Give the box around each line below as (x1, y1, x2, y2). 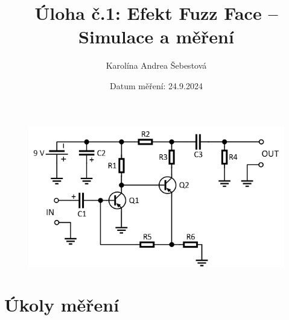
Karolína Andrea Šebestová (106, 59, 207, 72)
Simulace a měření (78, 24, 234, 49)
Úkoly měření (4, 292, 119, 317)
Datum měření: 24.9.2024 (110, 79, 203, 92)
